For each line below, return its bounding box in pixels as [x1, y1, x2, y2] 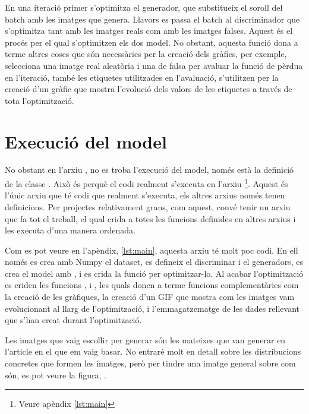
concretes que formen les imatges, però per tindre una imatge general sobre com [5, 357, 296, 369]
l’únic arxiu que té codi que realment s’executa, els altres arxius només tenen [5, 189, 285, 201]
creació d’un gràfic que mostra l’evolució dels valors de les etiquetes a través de [5, 83, 292, 95]
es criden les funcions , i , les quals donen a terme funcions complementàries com [5, 279, 299, 291]
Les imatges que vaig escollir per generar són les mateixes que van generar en [5, 333, 286, 346]
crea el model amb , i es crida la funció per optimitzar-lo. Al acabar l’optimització [5, 267, 304, 279]
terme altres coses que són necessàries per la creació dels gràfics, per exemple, [5, 48, 287, 60]
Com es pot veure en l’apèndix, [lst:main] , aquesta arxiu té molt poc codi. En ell [5, 244, 298, 256]
